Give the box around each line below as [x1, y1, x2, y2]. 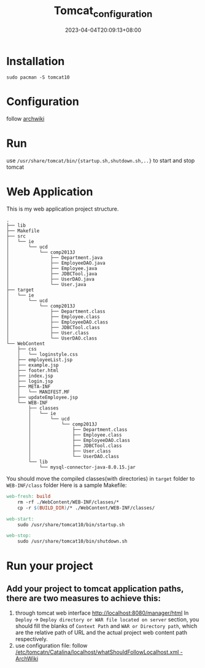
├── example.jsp [17, 362, 60, 368]
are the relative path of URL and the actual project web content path [15, 629, 187, 636]
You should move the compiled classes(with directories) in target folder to [6, 475, 195, 483]
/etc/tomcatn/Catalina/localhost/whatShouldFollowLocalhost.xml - [15, 648, 183, 656]
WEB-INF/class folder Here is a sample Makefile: [6, 481, 127, 489]
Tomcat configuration [53, 4, 153, 20]
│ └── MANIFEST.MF [17, 389, 70, 395]
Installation [6, 54, 65, 68]
